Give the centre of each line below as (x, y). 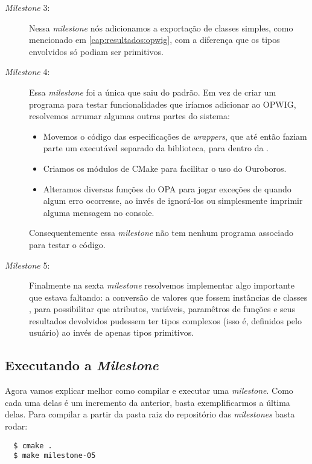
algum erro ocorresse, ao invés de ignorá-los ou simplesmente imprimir (173, 201)
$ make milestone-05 (55, 456)
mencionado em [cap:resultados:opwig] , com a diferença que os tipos (154, 40)
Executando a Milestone (82, 365)
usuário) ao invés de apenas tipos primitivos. (112, 332)
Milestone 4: (27, 72)
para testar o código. (67, 244)
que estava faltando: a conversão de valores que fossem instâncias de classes (168, 297)
